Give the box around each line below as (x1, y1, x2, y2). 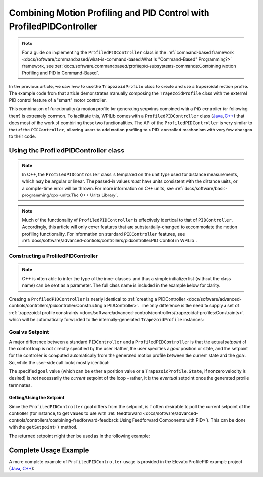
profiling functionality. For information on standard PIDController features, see (22, 231, 185, 237)
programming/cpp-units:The (22, 192, 79, 198)
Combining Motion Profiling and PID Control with (9, 7, 209, 18)
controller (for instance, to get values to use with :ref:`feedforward (9, 411, 142, 416)
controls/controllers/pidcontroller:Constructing (9, 303, 103, 309)
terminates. (9, 382, 32, 388)
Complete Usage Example (9, 446, 89, 454)
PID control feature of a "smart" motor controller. (9, 97, 107, 103)
